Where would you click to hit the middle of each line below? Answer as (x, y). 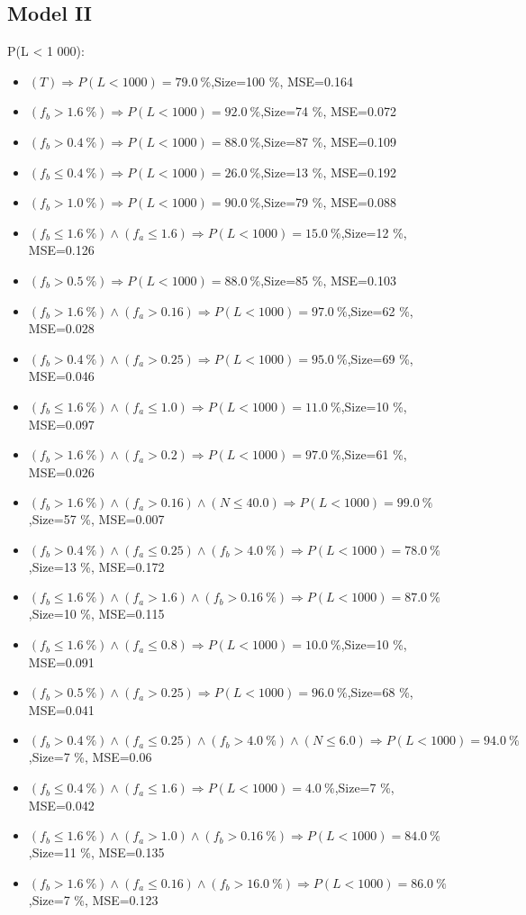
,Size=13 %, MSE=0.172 (96, 566)
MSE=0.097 (61, 424)
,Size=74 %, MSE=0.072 (328, 111)
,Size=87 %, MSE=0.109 (328, 141)
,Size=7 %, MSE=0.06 (90, 757)
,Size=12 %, (374, 232)
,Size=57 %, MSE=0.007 (96, 519)
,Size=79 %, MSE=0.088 (328, 202)
